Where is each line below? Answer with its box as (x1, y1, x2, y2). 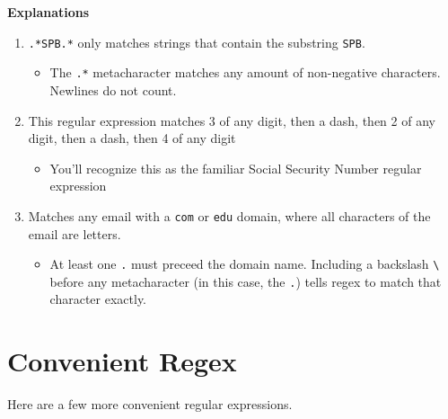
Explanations (7, 3, 90, 21)
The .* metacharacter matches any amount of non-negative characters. (49, 63, 441, 82)
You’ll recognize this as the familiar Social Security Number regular (49, 158, 422, 177)
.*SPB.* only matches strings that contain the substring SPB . (28, 32, 365, 51)
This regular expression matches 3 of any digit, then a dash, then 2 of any (28, 111, 435, 129)
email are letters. (28, 224, 121, 243)
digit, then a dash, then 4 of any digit (28, 129, 236, 147)
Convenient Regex (7, 343, 237, 379)
